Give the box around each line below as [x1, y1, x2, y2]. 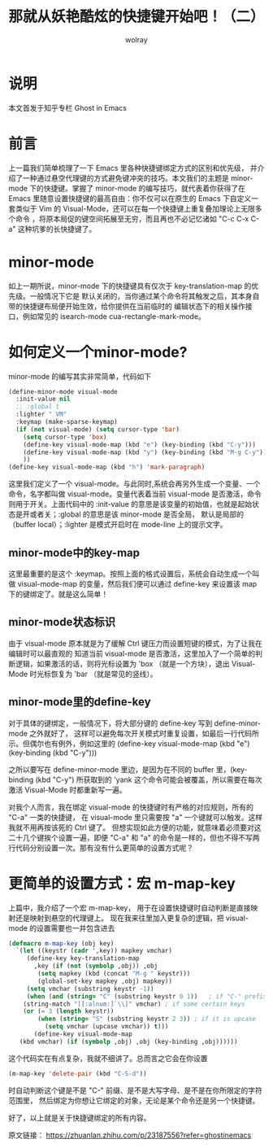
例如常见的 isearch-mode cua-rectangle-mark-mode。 [22, 311, 206, 321]
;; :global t [15, 403, 60, 411]
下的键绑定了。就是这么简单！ [8, 589, 108, 599]
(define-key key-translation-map [26, 954, 140, 962]
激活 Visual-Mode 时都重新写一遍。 [8, 784, 128, 794]
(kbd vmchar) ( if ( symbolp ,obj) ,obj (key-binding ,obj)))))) [19, 1037, 238, 1045]
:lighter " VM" [15, 410, 67, 419]
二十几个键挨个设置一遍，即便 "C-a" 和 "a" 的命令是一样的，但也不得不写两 [8, 832, 260, 842]
